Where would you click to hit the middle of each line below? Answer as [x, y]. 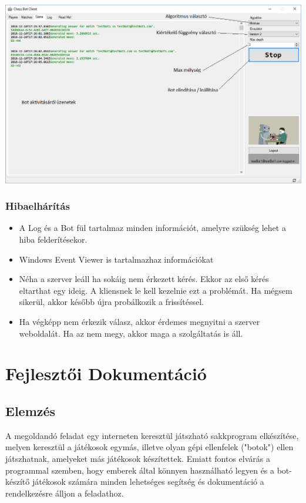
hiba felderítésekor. [53, 239]
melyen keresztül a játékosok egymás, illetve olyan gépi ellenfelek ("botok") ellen [149, 447]
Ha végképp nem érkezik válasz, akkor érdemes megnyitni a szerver [139, 322]
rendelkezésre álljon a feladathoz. [65, 493]
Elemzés [31, 411]
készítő [18, 482]
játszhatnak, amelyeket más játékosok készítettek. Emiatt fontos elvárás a [138, 458]
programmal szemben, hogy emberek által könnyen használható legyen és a [140, 470]
